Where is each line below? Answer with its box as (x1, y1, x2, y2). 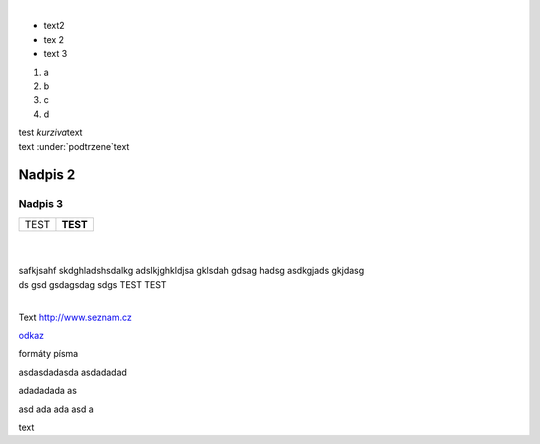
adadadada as (18, 385, 77, 397)
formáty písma (18, 348, 79, 360)
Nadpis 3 (18, 197, 64, 211)
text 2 (43, 20, 65, 32)
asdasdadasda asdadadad (18, 366, 127, 378)
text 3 (43, 48, 68, 60)
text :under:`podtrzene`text (18, 140, 130, 152)
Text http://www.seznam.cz (18, 311, 132, 323)
